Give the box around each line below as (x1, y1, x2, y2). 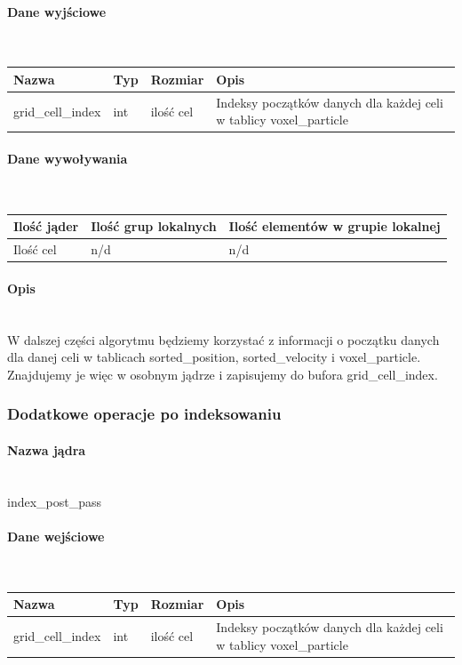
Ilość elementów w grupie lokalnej (228, 217, 441, 236)
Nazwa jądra (7, 440, 86, 459)
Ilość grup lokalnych (91, 217, 217, 236)
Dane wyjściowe (7, 2, 107, 20)
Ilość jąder (13, 217, 79, 236)
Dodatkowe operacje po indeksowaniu (7, 403, 282, 425)
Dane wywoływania (7, 149, 128, 168)
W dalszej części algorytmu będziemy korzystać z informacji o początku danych (7, 330, 440, 349)
